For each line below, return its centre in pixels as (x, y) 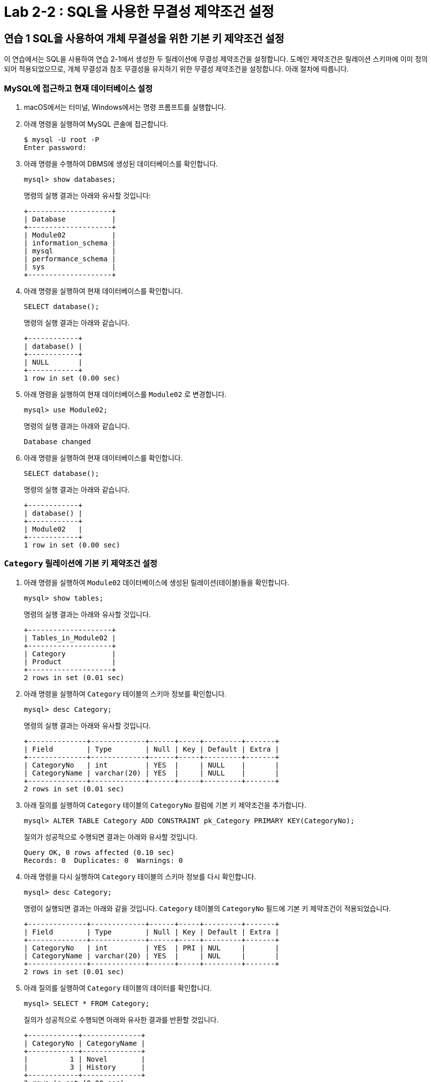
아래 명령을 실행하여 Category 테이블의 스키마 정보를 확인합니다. (125, 694)
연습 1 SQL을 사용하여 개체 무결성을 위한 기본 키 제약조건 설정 (144, 38)
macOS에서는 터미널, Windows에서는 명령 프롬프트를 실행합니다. (125, 107)
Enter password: (55, 147)
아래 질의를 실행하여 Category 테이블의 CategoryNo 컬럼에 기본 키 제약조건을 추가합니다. (165, 805)
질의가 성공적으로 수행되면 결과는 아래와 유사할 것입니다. (111, 837)
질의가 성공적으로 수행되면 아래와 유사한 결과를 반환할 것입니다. (121, 1019)
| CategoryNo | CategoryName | (85, 1043)
